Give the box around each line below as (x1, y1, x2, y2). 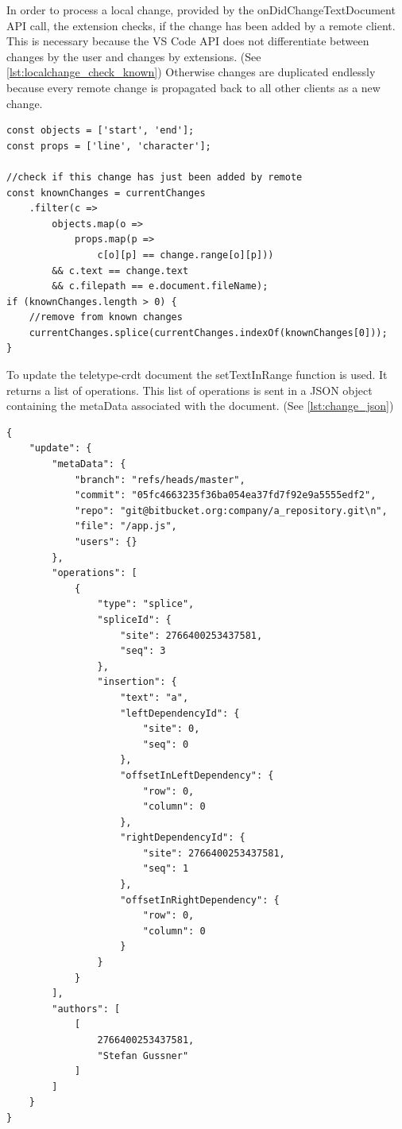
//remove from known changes (29, 311, 183, 323)
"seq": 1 (142, 863, 189, 875)
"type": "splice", (97, 598, 195, 610)
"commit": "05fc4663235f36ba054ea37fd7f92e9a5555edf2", (74, 489, 377, 501)
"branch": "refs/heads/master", (74, 474, 245, 485)
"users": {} (74, 536, 137, 547)
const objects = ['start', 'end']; (6, 125, 195, 137)
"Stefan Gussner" (97, 1050, 189, 1061)
